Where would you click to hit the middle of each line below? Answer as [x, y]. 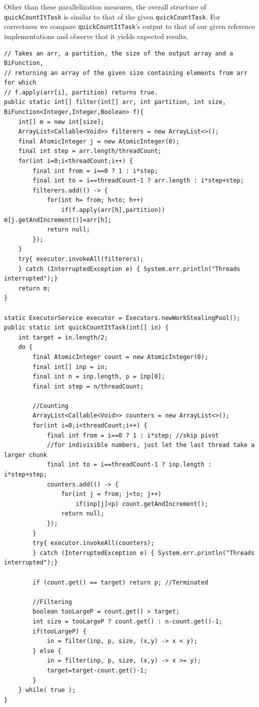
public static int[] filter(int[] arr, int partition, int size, [115, 102]
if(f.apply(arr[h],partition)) [113, 210]
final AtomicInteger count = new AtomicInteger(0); [120, 357]
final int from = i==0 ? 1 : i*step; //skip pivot [133, 435]
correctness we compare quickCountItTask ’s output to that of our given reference [129, 26]
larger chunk [25, 455]
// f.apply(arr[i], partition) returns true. [81, 92]
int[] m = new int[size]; [61, 122]
